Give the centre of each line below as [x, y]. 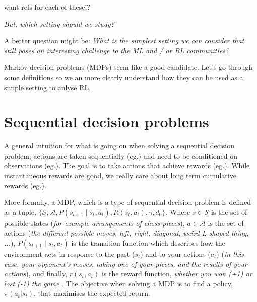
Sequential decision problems [107, 122]
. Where [178, 212]
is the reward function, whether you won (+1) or [177, 274]
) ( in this [230, 254]
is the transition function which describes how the [148, 243]
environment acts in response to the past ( [70, 254]
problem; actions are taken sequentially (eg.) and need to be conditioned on [121, 155]
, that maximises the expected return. [92, 293]
